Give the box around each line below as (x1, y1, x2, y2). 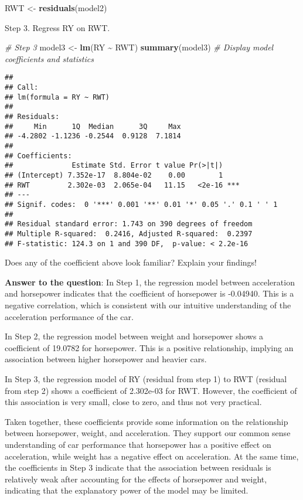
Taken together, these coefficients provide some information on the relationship (5, 415, 288, 427)
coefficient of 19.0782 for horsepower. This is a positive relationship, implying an (5, 341, 294, 353)
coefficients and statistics (5, 52, 94, 64)
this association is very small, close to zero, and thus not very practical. (5, 396, 262, 408)
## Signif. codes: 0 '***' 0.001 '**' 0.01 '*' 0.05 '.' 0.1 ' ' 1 (5, 200, 278, 209)
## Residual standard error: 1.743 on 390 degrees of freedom (5, 220, 253, 229)
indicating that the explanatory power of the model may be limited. (5, 484, 248, 496)
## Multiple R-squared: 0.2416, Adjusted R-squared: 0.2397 (5, 229, 253, 238)
